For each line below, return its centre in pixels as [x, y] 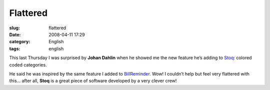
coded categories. [28, 65]
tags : [15, 48]
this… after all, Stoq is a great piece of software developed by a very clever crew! [93, 81]
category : [20, 42]
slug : [14, 28]
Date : [15, 34]
